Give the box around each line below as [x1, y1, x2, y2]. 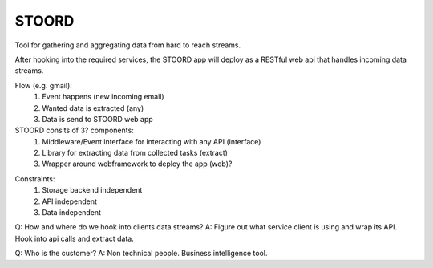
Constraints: [14, 173, 55, 184]
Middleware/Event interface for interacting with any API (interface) [42, 136, 261, 146]
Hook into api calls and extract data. [14, 233, 134, 243]
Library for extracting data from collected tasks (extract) [42, 148, 229, 158]
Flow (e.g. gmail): [14, 80, 72, 90]
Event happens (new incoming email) [42, 92, 164, 102]
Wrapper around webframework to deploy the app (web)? [42, 159, 233, 169]
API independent [42, 197, 98, 206]
